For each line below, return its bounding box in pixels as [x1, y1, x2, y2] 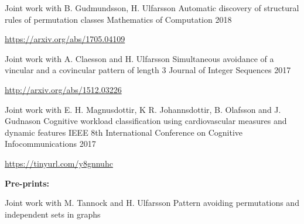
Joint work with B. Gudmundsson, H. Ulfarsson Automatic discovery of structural [5, 2, 299, 13]
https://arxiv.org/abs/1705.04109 [5, 33, 125, 45]
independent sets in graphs [5, 208, 101, 220]
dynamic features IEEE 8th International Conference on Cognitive [5, 126, 243, 138]
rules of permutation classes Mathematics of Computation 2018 [5, 13, 232, 25]
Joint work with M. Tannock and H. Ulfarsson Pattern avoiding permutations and [5, 197, 299, 209]
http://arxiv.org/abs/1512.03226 [5, 83, 122, 95]
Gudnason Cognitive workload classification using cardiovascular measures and [5, 115, 287, 127]
